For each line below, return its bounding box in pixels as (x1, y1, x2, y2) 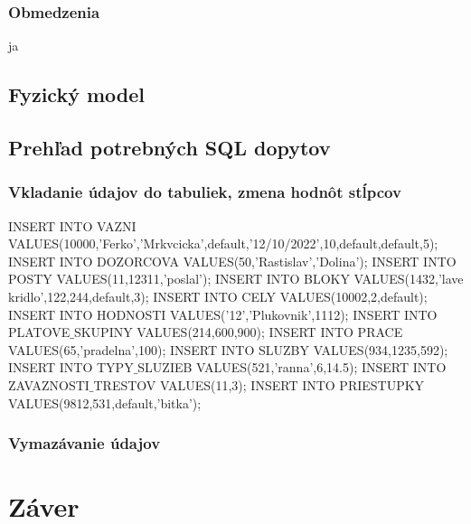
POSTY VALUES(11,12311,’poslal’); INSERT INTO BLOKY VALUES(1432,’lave (8, 269, 464, 288)
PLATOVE (8, 323, 71, 342)
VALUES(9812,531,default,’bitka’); (8, 393, 202, 412)
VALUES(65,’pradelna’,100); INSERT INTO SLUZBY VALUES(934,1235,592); (8, 340, 448, 359)
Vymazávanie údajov (8, 432, 161, 454)
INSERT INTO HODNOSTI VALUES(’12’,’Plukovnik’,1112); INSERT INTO (8, 304, 438, 323)
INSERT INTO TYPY (8, 358, 134, 377)
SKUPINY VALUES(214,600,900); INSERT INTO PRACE (73, 323, 403, 342)
